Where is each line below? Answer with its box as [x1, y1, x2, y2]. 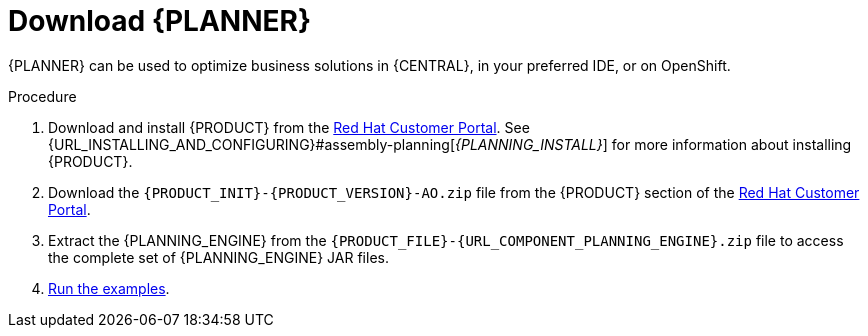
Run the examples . [48, 279, 170, 297]
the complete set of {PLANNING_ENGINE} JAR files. [48, 248, 389, 266]
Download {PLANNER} [8, 4, 312, 38]
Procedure [8, 87, 77, 105]
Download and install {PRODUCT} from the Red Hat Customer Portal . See [48, 118, 530, 136]
